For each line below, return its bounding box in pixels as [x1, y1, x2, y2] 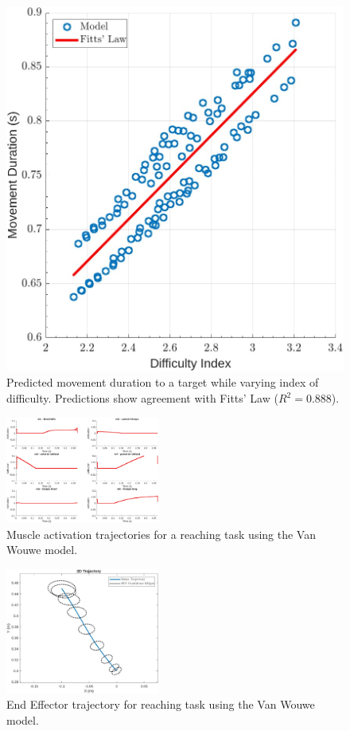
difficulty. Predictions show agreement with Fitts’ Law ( [6, 390, 278, 407]
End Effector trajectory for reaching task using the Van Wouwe [6, 696, 315, 713]
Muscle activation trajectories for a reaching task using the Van [6, 525, 316, 542]
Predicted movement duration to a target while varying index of [6, 374, 319, 391]
